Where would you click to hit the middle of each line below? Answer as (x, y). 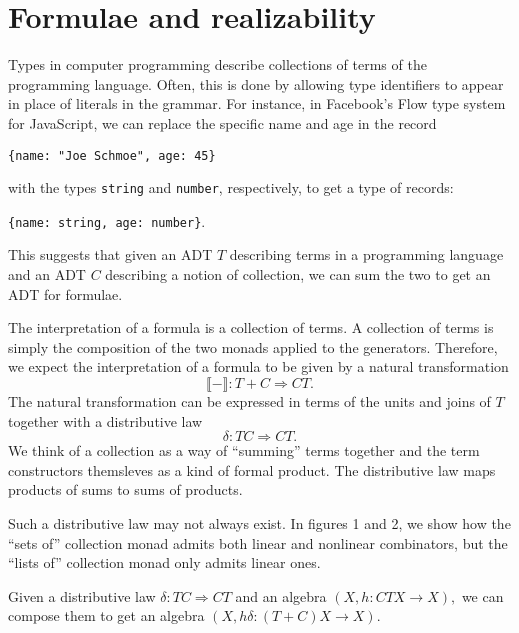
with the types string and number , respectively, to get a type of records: (231, 187)
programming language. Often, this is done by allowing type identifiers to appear (256, 83)
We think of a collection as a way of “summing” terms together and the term (244, 450)
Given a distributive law (82, 595)
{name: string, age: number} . (107, 220)
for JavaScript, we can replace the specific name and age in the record (222, 122)
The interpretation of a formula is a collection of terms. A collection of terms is (251, 327)
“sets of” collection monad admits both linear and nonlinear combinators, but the (258, 542)
